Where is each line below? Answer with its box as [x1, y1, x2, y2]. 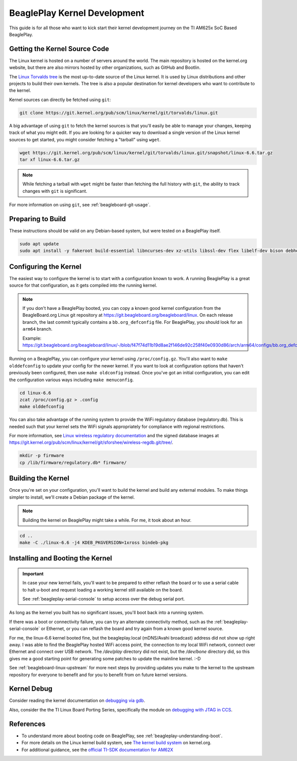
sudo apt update [19, 241, 59, 246]
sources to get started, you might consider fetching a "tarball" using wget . [9, 136, 161, 142]
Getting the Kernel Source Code [9, 45, 109, 53]
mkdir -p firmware [19, 453, 64, 459]
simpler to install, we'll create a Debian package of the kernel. [9, 494, 135, 500]
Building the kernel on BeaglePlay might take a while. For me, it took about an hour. [22, 517, 192, 523]
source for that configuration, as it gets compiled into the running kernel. [9, 283, 157, 289]
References [9, 719, 46, 728]
